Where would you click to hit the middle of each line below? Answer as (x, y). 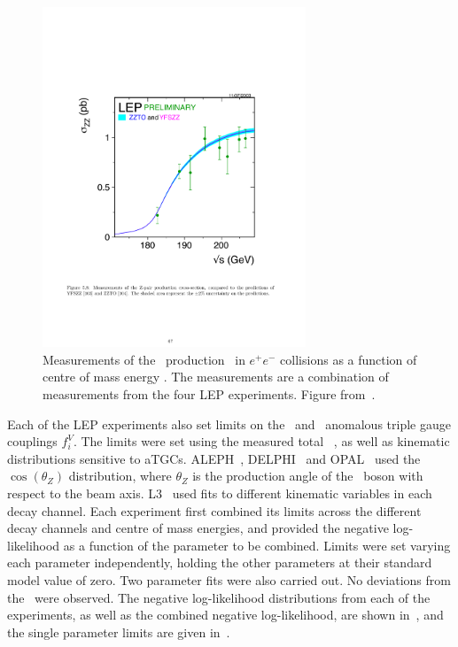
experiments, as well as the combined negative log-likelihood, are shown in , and (225, 615)
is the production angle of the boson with (308, 476)
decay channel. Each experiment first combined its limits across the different (214, 510)
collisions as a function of (349, 359)
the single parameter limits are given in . (119, 632)
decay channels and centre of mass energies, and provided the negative (198, 528)
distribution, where (120, 476)
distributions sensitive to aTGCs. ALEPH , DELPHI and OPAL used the (214, 458)
